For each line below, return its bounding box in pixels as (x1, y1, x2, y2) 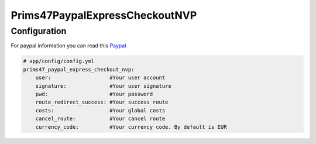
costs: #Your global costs (35, 107, 166, 114)
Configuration (11, 26, 67, 36)
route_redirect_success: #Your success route (35, 99, 169, 105)
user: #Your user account (35, 74, 166, 81)
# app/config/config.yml (23, 58, 95, 64)
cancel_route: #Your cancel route (35, 115, 166, 122)
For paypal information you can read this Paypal (11, 42, 126, 49)
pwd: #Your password (35, 91, 153, 97)
